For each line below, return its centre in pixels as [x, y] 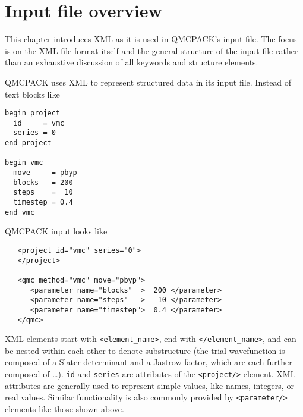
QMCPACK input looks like [56, 231]
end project [28, 143]
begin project [33, 113]
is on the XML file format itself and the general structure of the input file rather [151, 50]
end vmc [20, 212]
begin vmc [24, 163]
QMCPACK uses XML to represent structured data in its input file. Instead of [148, 82]
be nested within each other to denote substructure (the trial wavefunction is [145, 350]
